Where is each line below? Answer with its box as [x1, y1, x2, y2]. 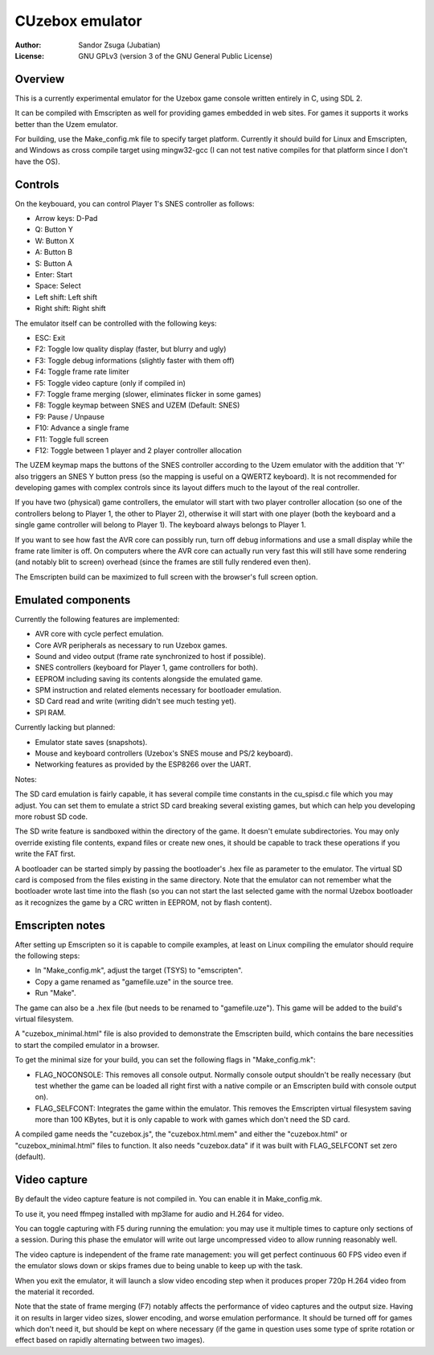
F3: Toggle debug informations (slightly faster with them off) [35, 355, 235, 365]
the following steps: [14, 951, 80, 960]
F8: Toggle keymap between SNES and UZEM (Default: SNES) [35, 400, 240, 410]
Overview [14, 72, 65, 86]
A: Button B [35, 248, 72, 257]
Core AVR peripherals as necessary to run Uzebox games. [35, 640, 228, 650]
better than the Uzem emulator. [14, 119, 118, 129]
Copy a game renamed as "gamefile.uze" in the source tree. [35, 976, 234, 986]
